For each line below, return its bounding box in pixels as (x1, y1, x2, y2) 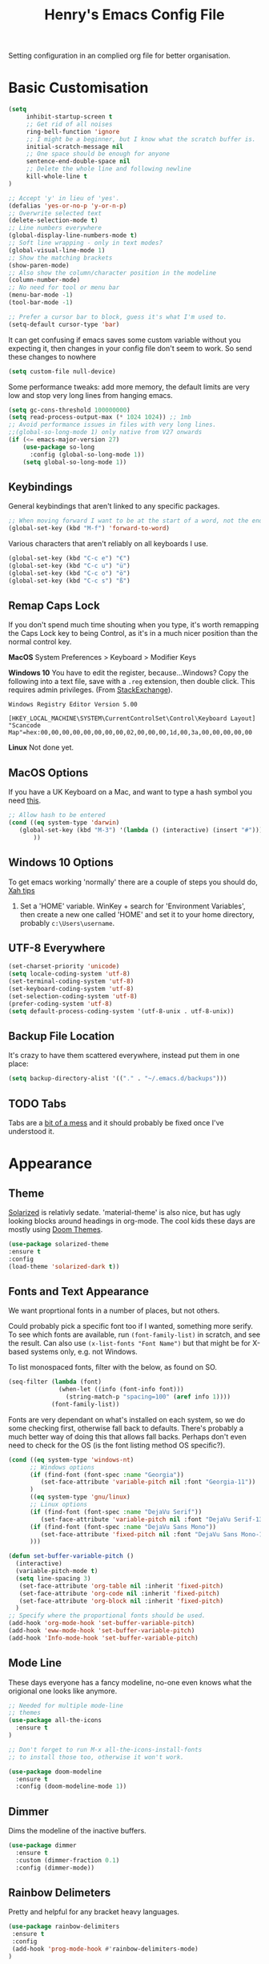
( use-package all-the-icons (8, 1716, 102, 1725)
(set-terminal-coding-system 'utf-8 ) (8, 977, 134, 986)
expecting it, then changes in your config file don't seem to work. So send (8, 343, 252, 353)
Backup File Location (8, 1029, 114, 1043)
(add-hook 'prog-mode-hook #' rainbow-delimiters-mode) (11, 1945, 199, 1954)
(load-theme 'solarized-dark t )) (8, 1262, 120, 1270)
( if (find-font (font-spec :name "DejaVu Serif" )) (29, 1507, 203, 1515)
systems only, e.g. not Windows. (30, 1347, 138, 1357)
